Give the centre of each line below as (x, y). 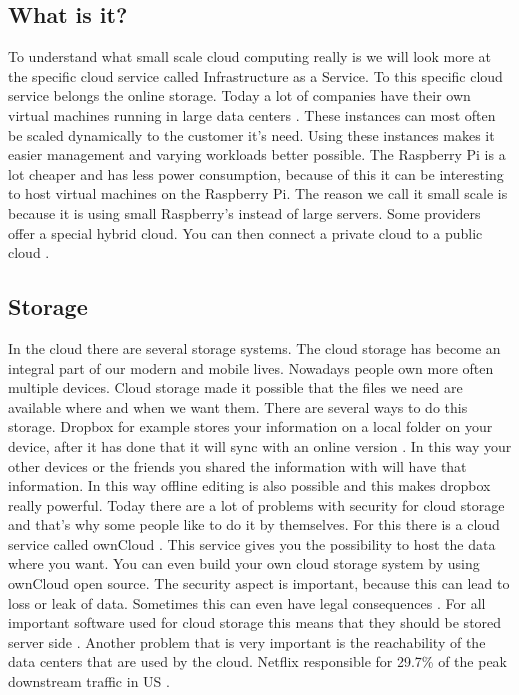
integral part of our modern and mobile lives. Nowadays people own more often (251, 367)
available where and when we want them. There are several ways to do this (238, 406)
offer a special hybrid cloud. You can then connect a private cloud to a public (245, 232)
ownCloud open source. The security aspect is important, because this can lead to (259, 583)
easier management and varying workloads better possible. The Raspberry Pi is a (257, 154)
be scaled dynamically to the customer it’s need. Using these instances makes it (251, 134)
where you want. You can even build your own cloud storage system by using (244, 563)
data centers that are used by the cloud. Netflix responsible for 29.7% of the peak (258, 661)
